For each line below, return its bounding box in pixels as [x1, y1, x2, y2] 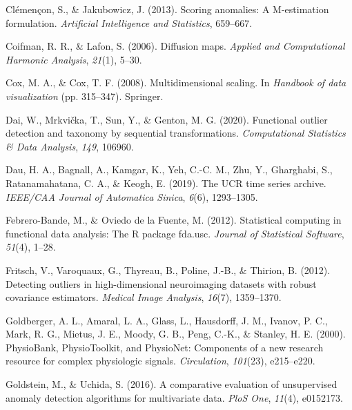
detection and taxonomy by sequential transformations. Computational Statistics [6, 126, 346, 140]
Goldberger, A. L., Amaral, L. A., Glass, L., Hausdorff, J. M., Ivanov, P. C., [6, 313, 328, 327]
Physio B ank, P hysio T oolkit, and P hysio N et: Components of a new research [6, 340, 324, 354]
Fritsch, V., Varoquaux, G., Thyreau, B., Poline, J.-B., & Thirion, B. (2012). [6, 262, 331, 277]
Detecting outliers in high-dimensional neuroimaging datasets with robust [6, 276, 317, 291]
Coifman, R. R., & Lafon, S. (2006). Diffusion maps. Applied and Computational [6, 39, 345, 53]
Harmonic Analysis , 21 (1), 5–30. [6, 52, 142, 66]
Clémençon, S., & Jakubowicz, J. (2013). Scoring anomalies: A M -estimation [6, 2, 329, 16]
